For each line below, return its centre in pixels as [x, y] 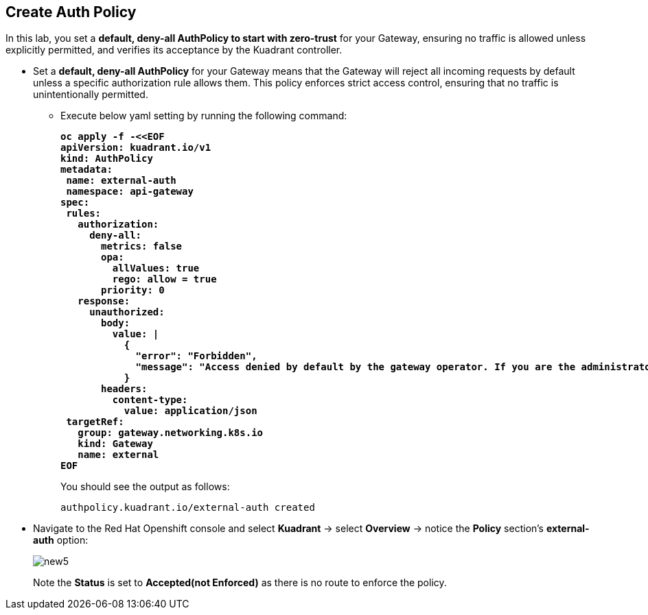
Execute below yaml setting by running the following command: [204, 116]
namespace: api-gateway [130, 192]
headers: [124, 389]
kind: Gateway [115, 444]
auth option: [61, 540]
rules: [84, 214]
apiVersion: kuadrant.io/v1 [136, 148]
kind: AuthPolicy [107, 159]
